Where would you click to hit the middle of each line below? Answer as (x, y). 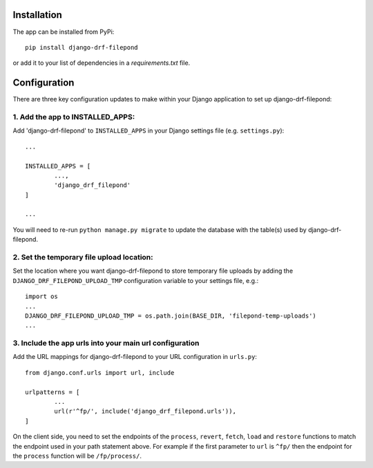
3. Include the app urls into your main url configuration (106, 343)
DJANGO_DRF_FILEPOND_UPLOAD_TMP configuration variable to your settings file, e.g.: (136, 280)
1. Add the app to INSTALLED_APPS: (74, 117)
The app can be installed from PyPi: (64, 32)
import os (41, 296)
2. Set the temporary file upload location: (83, 257)
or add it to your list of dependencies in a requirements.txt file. (102, 63)
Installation (37, 15)
